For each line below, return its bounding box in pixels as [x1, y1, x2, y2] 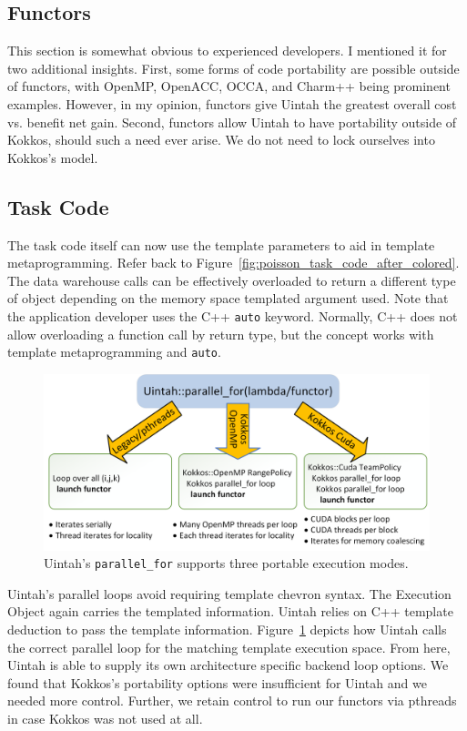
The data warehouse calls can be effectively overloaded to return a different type [7, 270, 456, 289]
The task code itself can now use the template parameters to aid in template [7, 235, 435, 254]
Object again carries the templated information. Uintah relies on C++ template [7, 602, 453, 621]
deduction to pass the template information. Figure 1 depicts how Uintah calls [7, 620, 447, 639]
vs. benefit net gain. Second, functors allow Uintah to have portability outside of [7, 112, 457, 131]
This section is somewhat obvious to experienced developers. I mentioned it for [7, 41, 447, 60]
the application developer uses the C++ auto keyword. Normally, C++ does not [7, 306, 458, 325]
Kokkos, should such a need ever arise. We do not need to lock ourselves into [7, 130, 435, 149]
